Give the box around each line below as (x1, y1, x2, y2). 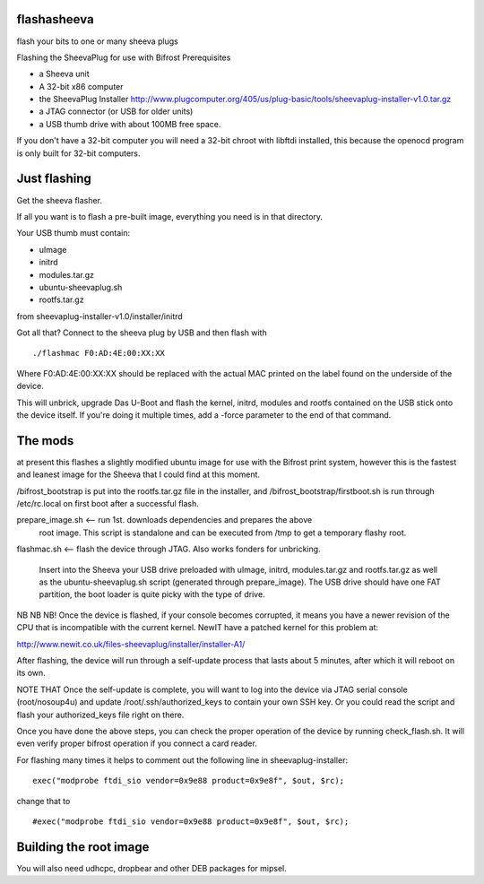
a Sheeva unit (39, 68, 90, 80)
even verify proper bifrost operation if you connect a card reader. (16, 738, 257, 749)
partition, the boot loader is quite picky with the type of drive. (39, 589, 265, 600)
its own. (16, 668, 47, 679)
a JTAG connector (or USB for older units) (39, 106, 194, 117)
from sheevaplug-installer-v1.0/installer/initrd (16, 310, 183, 322)
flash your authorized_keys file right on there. (16, 709, 185, 720)
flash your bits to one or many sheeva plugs (16, 36, 178, 47)
